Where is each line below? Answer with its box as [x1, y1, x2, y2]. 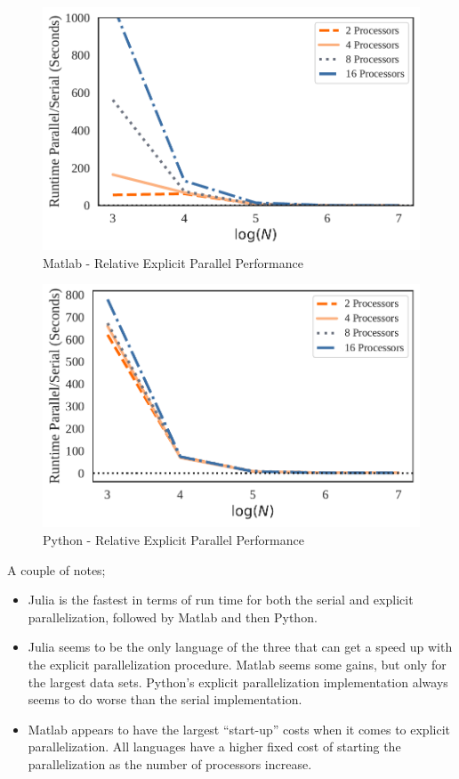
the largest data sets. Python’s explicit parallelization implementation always [28, 672, 448, 691]
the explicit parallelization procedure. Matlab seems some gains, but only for [28, 655, 447, 674]
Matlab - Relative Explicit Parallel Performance [43, 253, 303, 272]
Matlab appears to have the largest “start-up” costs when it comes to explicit [28, 719, 450, 738]
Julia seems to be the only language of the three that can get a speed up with [28, 637, 453, 656]
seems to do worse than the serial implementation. [28, 690, 302, 709]
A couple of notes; [7, 560, 106, 579]
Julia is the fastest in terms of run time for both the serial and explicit [28, 590, 414, 609]
